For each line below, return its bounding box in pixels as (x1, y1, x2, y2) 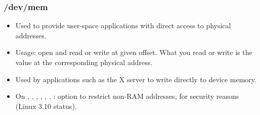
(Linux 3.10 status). (15, 100, 77, 111)
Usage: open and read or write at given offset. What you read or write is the (15, 47, 252, 57)
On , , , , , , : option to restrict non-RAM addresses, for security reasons (15, 91, 239, 101)
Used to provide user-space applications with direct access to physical (15, 20, 231, 31)
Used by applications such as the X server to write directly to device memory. (15, 74, 256, 84)
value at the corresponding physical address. (15, 57, 153, 67)
